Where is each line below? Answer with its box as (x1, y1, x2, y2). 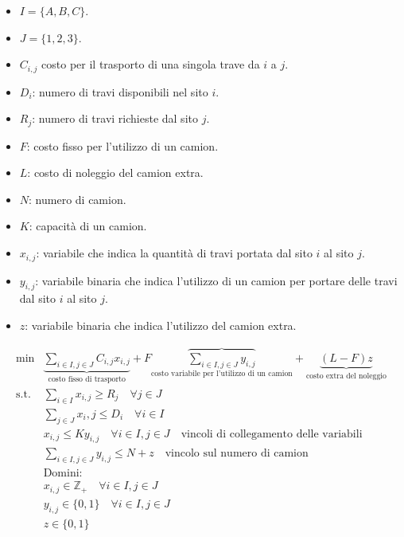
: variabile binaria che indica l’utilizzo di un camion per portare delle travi (35, 272, 398, 288)
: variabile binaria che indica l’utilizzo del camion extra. (25, 316, 297, 333)
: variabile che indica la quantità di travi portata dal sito (36, 245, 313, 261)
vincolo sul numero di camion (165, 448, 309, 460)
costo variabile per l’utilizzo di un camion (151, 370, 293, 378)
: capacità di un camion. (29, 218, 147, 234)
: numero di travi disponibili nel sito (32, 83, 208, 100)
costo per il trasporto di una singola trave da (41, 56, 260, 73)
